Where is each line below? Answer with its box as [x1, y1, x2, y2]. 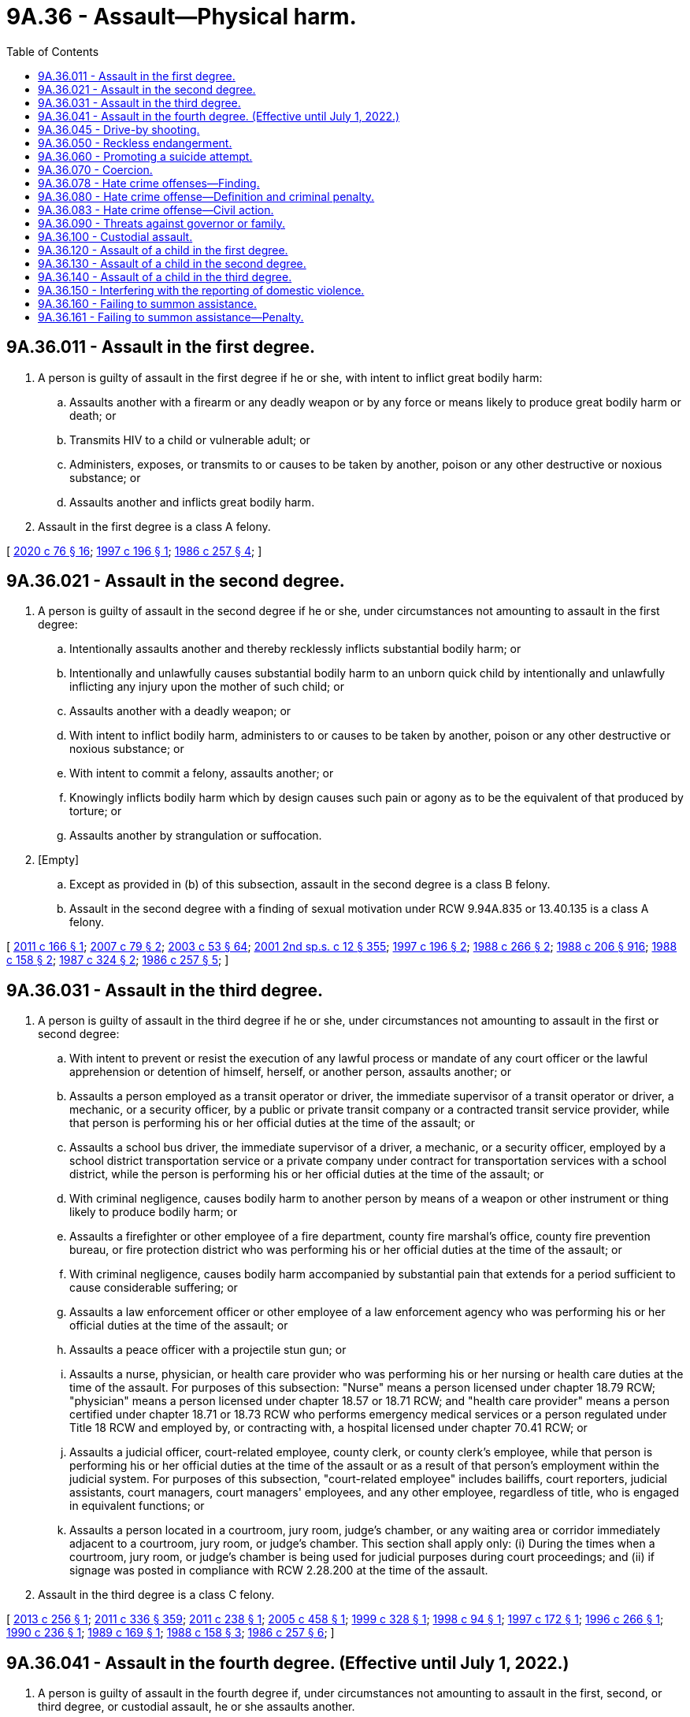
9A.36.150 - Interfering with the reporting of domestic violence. [38, 283, 365, 297]
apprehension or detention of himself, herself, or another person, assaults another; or [69, 1065, 512, 1079]
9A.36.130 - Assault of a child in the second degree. [38, 256, 306, 270]
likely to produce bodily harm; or [69, 1205, 238, 1219]
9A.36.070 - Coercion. [38, 162, 153, 176]
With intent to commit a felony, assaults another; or [69, 766, 334, 781]
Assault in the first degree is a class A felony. [38, 519, 271, 533]
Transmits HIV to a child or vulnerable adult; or [69, 432, 310, 447]
